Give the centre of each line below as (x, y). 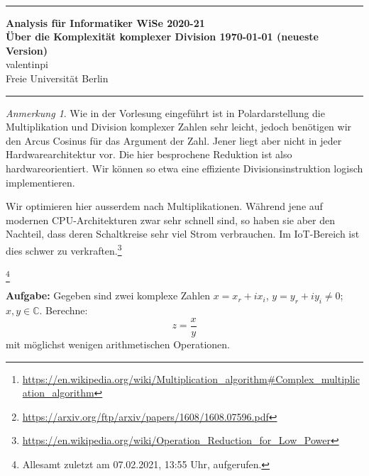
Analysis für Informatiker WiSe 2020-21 (105, 22)
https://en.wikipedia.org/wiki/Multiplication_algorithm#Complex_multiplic (191, 378)
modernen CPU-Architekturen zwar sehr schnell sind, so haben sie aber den (170, 220)
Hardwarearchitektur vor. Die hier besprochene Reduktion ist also (149, 154)
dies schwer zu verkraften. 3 (64, 249)
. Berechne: (64, 310)
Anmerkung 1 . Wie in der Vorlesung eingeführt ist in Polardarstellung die (165, 112)
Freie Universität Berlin (57, 78)
